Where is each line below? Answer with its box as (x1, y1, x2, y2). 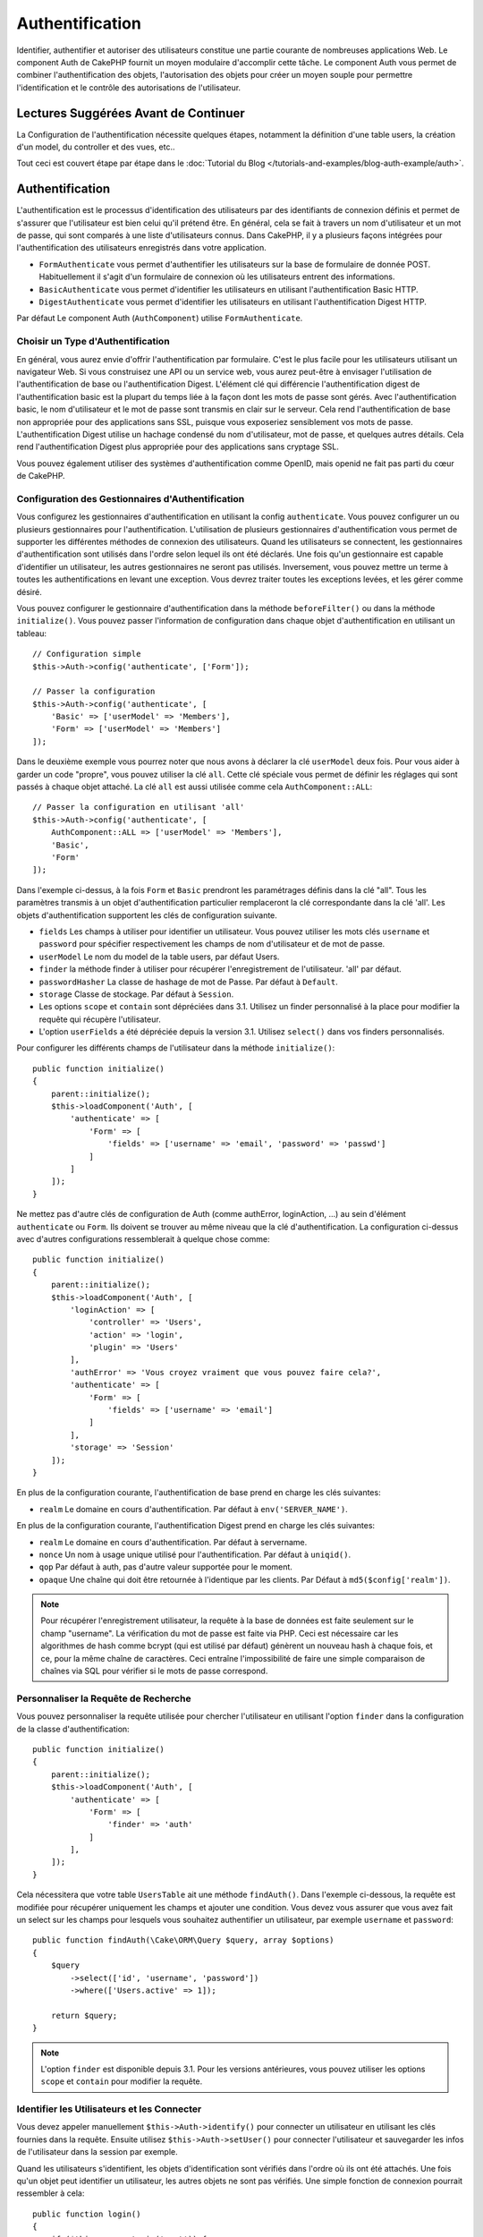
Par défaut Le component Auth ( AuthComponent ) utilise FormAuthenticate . (16, 313, 303, 324)
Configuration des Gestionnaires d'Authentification (16, 492, 245, 505)
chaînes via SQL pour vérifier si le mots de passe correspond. (40, 1665, 268, 1677)
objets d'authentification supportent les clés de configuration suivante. (16, 909, 277, 921)
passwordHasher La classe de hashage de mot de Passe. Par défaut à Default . (38, 976, 339, 987)
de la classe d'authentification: (16, 1723, 130, 1734)
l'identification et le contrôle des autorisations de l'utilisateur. (16, 81, 241, 93)
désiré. (16, 586, 42, 597)
